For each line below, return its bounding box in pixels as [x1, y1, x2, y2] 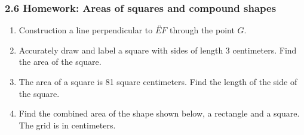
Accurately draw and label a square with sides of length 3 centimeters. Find [19, 43, 297, 56]
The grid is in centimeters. [19, 118, 116, 131]
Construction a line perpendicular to [19, 24, 153, 36]
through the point [169, 24, 235, 36]
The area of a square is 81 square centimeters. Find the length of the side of [19, 76, 297, 87]
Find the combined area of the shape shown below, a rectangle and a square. [19, 107, 300, 120]
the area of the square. [19, 55, 102, 68]
